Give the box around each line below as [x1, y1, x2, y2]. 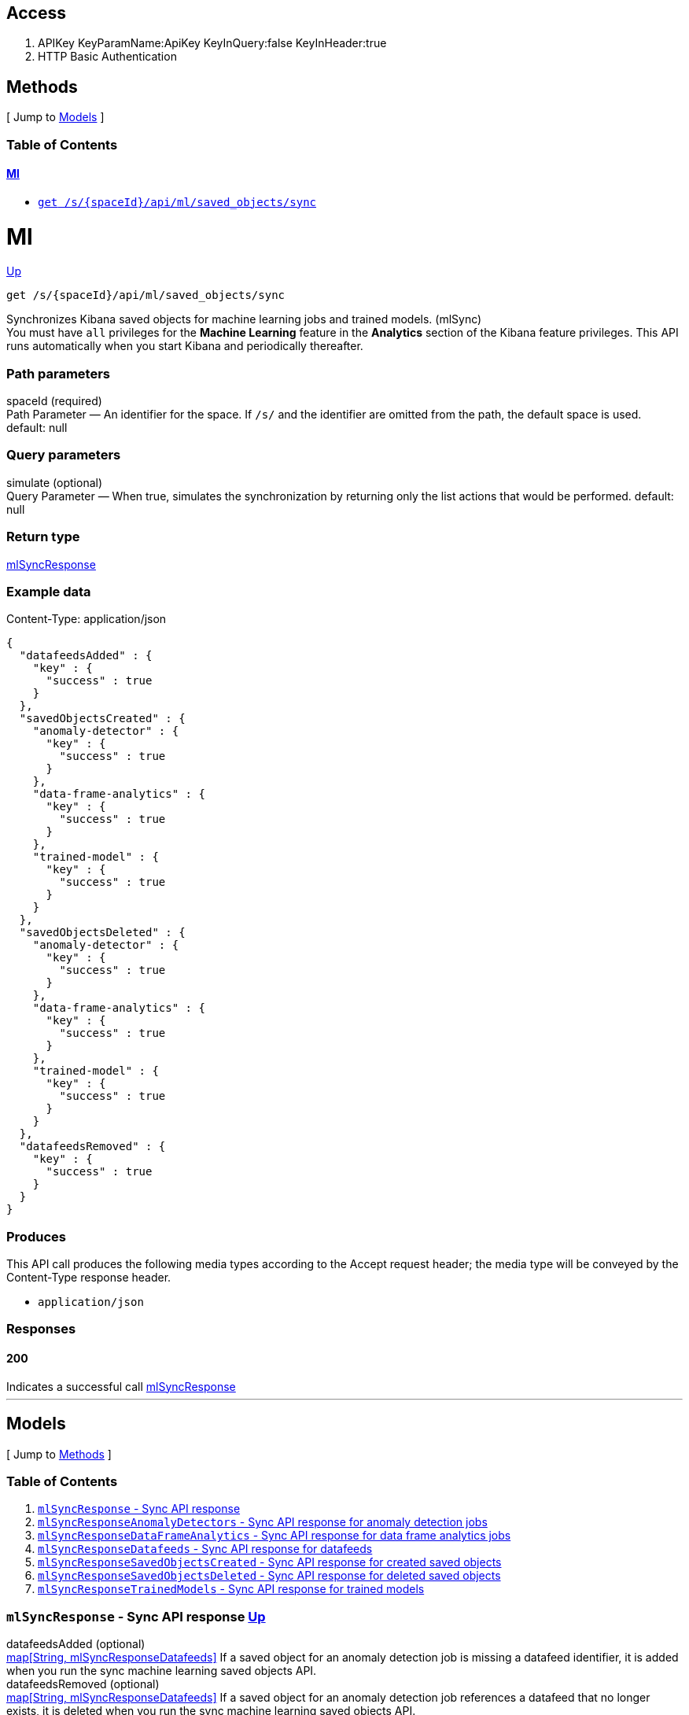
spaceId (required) [6, 394, 102, 408]
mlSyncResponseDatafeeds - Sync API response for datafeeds [38, 1542, 373, 1556]
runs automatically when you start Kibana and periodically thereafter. [6, 339, 363, 353]
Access [6, 3, 66, 23]
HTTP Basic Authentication [38, 50, 177, 64]
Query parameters [6, 447, 121, 463]
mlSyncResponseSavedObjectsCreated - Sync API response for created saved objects [38, 1555, 502, 1569]
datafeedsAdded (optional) [6, 1637, 146, 1651]
